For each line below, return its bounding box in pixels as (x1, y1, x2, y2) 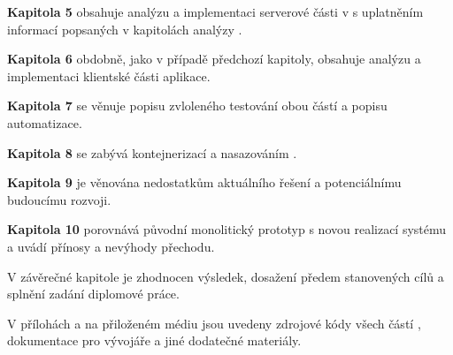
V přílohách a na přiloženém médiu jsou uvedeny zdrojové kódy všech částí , (7, 313, 421, 332)
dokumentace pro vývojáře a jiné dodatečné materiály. (7, 331, 302, 350)
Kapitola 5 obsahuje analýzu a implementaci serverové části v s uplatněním (7, 3, 424, 20)
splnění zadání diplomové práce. (7, 284, 180, 303)
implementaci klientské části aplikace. (7, 66, 211, 85)
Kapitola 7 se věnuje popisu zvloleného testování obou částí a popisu (7, 96, 388, 115)
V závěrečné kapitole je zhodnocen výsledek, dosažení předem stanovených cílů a (7, 267, 444, 285)
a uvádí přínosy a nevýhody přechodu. (7, 237, 215, 255)
